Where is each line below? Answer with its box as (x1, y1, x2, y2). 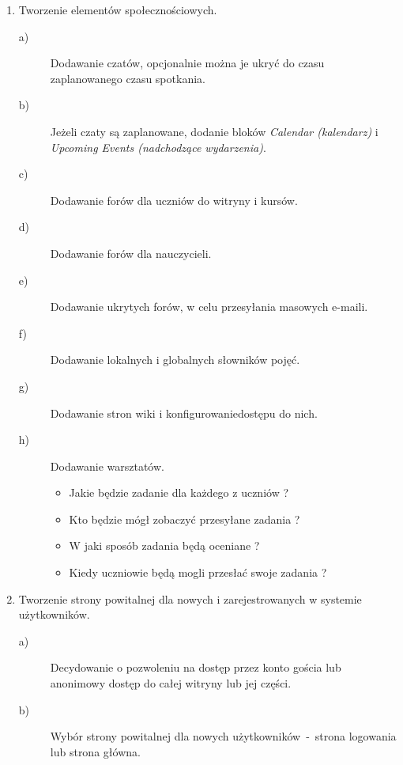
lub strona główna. (50, 743, 141, 759)
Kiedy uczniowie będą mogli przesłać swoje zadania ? (69, 564, 327, 581)
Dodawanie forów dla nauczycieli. (50, 244, 212, 261)
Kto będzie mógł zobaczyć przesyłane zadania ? (69, 510, 300, 527)
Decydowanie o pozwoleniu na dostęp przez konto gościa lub (50, 659, 341, 676)
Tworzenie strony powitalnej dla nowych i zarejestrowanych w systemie (18, 590, 362, 607)
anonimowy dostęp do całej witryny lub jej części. (50, 675, 292, 691)
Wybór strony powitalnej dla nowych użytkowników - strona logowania (50, 728, 397, 744)
